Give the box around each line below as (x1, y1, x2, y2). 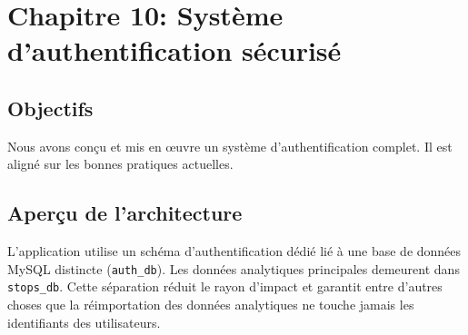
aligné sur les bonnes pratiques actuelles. (7, 154, 234, 173)
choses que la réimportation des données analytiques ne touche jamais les (7, 295, 414, 314)
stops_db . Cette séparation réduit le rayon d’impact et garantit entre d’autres (7, 277, 443, 296)
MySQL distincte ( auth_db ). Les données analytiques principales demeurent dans (7, 259, 460, 278)
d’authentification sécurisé (7, 32, 342, 69)
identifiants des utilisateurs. (7, 312, 161, 331)
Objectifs (7, 94, 94, 122)
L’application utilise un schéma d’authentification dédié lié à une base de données (7, 241, 462, 261)
